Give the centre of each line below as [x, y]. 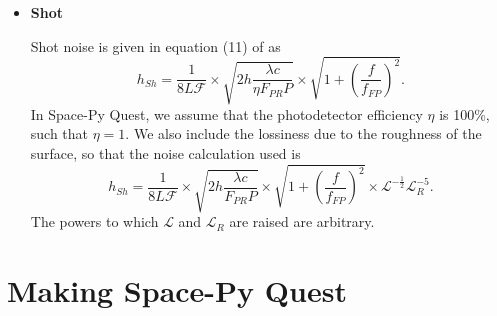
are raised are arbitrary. [302, 221]
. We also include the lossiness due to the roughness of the [303, 133]
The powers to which [94, 221]
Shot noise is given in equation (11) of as [155, 45]
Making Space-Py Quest [177, 289]
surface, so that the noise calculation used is [165, 152]
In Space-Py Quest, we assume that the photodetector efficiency [226, 113]
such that [59, 133]
